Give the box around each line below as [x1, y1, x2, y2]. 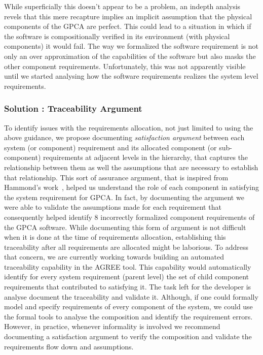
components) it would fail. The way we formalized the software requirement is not [4, 41, 259, 51]
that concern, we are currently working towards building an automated [4, 251, 224, 262]
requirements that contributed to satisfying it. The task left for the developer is [4, 281, 251, 292]
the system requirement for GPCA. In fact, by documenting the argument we [4, 191, 244, 202]
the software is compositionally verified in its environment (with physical [4, 30, 230, 41]
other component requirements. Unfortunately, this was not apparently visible [4, 60, 246, 71]
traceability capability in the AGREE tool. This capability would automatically [4, 261, 251, 272]
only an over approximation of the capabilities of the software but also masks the [4, 50, 256, 61]
